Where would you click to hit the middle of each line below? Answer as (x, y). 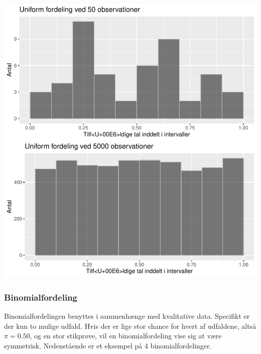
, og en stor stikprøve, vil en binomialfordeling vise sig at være (126, 336)
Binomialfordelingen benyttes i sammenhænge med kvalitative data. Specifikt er (127, 316)
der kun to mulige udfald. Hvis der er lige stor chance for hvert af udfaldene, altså (130, 326)
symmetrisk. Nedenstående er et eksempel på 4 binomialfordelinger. (108, 345)
